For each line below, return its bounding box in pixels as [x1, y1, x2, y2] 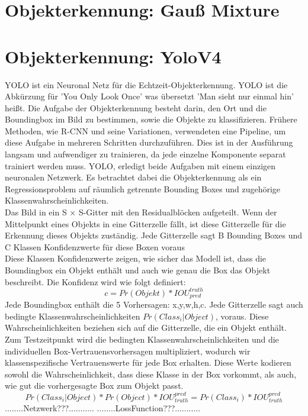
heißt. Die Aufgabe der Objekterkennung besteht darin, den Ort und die [5, 101, 267, 114]
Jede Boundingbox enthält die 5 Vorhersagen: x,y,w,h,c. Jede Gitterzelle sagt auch [5, 298, 303, 311]
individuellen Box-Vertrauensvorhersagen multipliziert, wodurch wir [5, 344, 251, 357]
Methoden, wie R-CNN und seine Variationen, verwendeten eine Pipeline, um [5, 124, 286, 137]
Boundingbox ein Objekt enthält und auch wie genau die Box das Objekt [5, 264, 271, 276]
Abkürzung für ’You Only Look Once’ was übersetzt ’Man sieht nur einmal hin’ [5, 90, 294, 102]
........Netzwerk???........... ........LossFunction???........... [5, 402, 201, 414]
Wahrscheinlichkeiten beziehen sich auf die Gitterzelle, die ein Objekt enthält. [5, 321, 287, 334]
